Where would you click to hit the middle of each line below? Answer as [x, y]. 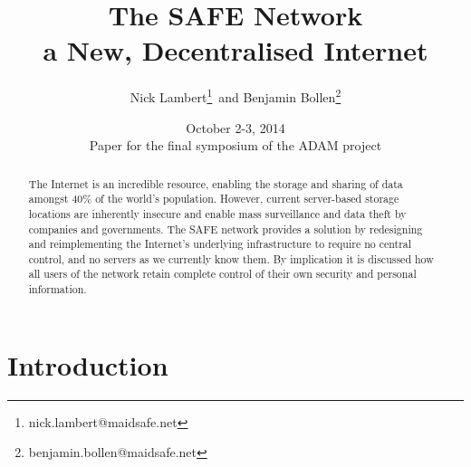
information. [58, 289]
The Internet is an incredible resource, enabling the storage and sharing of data [216, 183]
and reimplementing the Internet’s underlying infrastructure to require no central [220, 244]
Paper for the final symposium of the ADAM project [235, 145]
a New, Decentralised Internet [235, 50]
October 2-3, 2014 [235, 127]
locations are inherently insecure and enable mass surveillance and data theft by [217, 213]
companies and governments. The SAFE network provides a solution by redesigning [226, 229]
